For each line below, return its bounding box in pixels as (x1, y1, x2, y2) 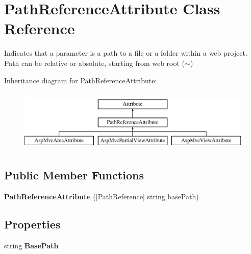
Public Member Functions (4, 167, 144, 183)
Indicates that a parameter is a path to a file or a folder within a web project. (4, 48, 247, 58)
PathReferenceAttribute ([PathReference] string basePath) (4, 191, 199, 202)
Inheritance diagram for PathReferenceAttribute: (4, 75, 157, 85)
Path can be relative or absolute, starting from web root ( (4, 57, 185, 68)
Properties (4, 216, 61, 232)
